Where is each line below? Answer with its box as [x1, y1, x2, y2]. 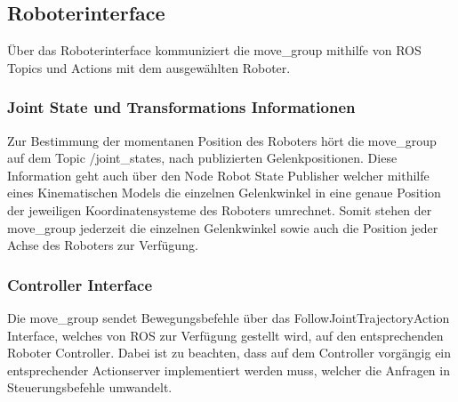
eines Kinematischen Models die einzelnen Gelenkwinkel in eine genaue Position [7, 183, 441, 202]
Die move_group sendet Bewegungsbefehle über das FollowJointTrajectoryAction [7, 308, 450, 326]
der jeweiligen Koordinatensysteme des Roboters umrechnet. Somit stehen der [7, 200, 432, 219]
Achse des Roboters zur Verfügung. [7, 236, 198, 254]
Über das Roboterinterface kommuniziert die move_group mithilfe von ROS [7, 41, 422, 60]
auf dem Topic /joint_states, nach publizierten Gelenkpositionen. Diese [7, 149, 398, 167]
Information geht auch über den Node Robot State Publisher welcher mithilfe [7, 165, 430, 184]
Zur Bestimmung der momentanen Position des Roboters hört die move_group [7, 131, 437, 149]
